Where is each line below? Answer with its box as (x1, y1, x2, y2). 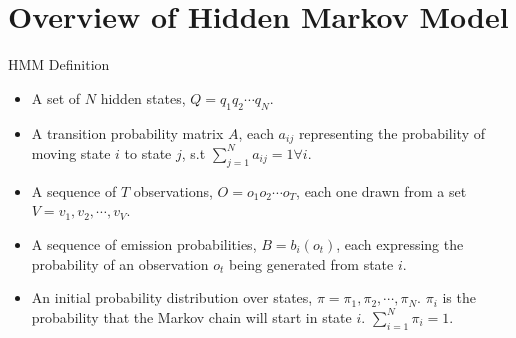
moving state (31, 142, 111, 163)
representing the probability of (298, 122, 485, 143)
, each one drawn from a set (296, 180, 467, 201)
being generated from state (229, 253, 394, 274)
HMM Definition (8, 54, 110, 75)
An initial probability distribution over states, (31, 287, 313, 308)
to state (124, 142, 172, 163)
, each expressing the (336, 233, 464, 254)
